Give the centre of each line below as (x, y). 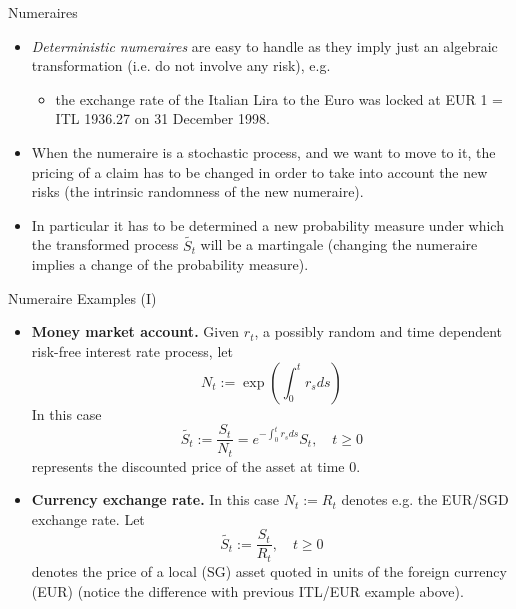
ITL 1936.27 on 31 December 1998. (162, 118)
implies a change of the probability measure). (170, 264)
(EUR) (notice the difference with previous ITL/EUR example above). (247, 590)
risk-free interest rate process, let (132, 350)
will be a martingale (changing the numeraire (339, 244)
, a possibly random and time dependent (378, 331)
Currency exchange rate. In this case (155, 499)
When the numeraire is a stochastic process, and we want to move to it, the (263, 151)
